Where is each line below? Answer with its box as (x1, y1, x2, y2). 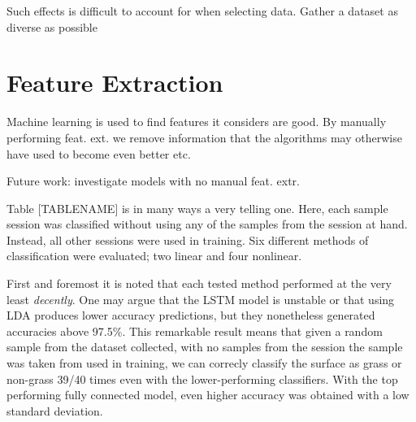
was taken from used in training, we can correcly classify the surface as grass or (6, 355, 402, 372)
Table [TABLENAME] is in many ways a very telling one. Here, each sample (6, 199, 388, 216)
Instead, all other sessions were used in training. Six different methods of (6, 231, 369, 248)
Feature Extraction (6, 66, 223, 99)
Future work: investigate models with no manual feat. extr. (6, 172, 300, 189)
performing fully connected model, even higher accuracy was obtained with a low (6, 386, 409, 403)
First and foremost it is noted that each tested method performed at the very (6, 275, 392, 292)
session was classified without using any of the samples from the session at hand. (6, 215, 408, 233)
